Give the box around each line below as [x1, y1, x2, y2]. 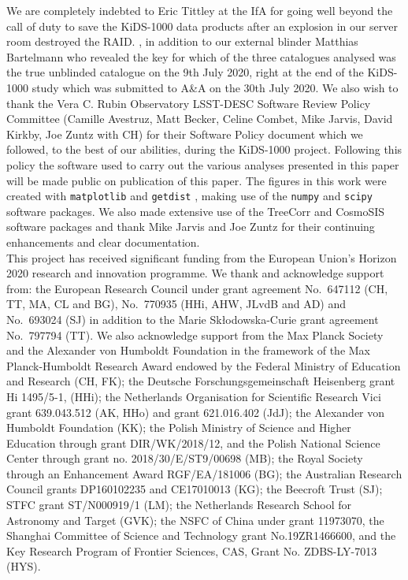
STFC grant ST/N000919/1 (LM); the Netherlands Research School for [6, 496, 352, 513]
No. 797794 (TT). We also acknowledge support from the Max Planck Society [6, 326, 384, 343]
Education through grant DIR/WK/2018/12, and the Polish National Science [6, 434, 380, 451]
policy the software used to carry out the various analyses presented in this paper [6, 156, 399, 173]
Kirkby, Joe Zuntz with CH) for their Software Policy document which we [6, 125, 363, 142]
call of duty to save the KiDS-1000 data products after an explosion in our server [6, 17, 398, 34]
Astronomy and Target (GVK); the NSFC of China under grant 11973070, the [6, 511, 384, 528]
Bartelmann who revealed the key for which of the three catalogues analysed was [6, 48, 396, 65]
